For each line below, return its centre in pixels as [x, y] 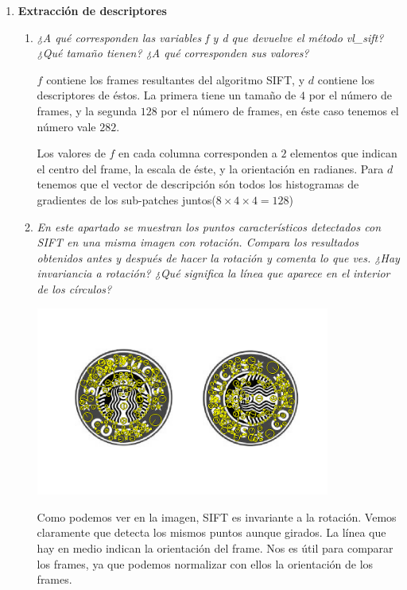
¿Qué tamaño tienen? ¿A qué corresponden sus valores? [173, 53]
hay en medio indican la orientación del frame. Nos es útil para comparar [215, 547]
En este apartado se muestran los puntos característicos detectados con [209, 226]
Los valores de [71, 153]
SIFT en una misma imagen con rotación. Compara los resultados [198, 242]
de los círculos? [74, 288]
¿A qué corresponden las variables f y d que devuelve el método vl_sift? [210, 37]
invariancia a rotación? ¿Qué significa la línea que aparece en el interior [213, 273]
